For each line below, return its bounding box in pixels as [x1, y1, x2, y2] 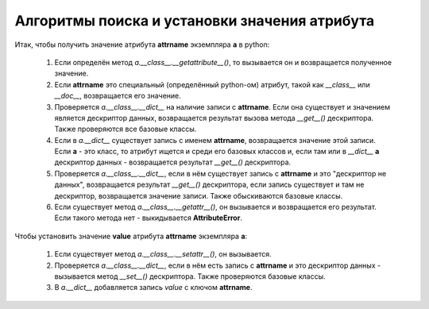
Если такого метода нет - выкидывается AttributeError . [54, 213, 242, 222]
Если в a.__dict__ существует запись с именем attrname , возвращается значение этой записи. [54, 135, 377, 145]
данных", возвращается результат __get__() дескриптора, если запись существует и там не [54, 180, 365, 190]
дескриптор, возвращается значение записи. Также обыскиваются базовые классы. [54, 191, 343, 200]
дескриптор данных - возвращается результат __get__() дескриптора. [54, 157, 292, 167]
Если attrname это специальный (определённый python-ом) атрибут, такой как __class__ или [54, 79, 370, 89]
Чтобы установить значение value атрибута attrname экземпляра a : [14, 231, 248, 241]
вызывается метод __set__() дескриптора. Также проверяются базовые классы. [54, 271, 326, 281]
